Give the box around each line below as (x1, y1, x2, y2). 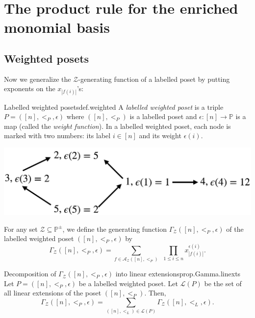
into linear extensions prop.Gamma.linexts (115, 269, 241, 279)
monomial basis (4, 17, 110, 37)
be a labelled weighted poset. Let (78, 278, 178, 288)
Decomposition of (4, 269, 56, 279)
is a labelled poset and (129, 111, 197, 122)
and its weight (139, 130, 181, 141)
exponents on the (4, 83, 55, 94)
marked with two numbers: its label (4, 130, 111, 141)
